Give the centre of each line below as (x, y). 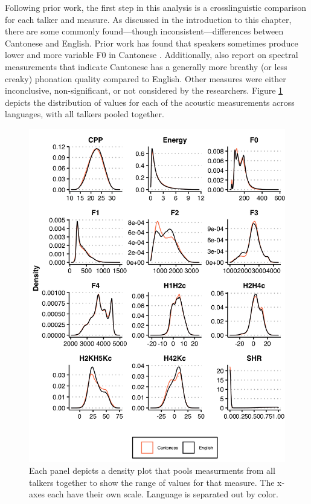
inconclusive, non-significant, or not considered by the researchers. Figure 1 (144, 90)
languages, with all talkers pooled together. (85, 114)
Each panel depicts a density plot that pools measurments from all (152, 470)
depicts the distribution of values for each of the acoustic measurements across (150, 102)
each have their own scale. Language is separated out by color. (163, 494)
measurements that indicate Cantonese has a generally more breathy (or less (146, 66)
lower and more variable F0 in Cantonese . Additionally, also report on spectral (152, 55)
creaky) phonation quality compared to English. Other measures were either (146, 78)
